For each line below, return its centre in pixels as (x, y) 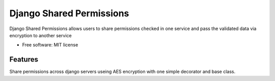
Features (24, 59)
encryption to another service (40, 35)
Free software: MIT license (50, 45)
